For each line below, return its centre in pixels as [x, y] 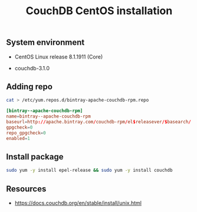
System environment [45, 43]
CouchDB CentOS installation [99, 11]
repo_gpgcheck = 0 [26, 133]
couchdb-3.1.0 [32, 68]
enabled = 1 [18, 138]
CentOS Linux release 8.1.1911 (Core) [59, 57]
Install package [35, 157]
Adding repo [29, 87]
